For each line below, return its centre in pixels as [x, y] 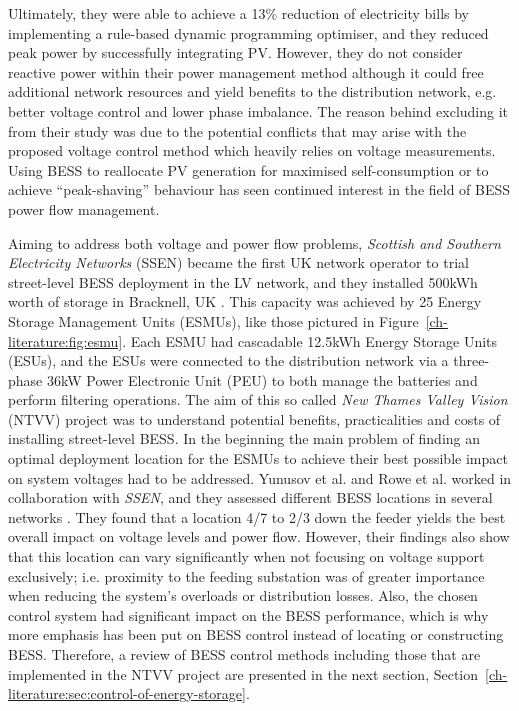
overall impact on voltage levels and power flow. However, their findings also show [259, 536]
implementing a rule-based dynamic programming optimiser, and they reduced [248, 32]
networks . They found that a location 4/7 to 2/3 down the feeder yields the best [257, 516]
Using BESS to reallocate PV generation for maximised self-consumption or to [248, 169]
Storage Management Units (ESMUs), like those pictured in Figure [213, 320]
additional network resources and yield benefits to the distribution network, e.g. [252, 91]
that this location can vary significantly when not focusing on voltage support [246, 556]
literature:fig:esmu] [65, 340]
